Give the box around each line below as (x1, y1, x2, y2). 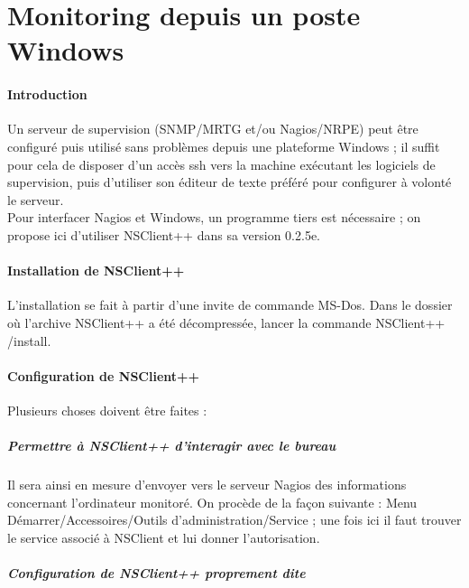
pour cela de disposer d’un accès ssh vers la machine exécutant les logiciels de (7, 154, 436, 173)
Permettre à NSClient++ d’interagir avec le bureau (7, 436, 336, 455)
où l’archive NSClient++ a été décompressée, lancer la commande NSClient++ (7, 313, 446, 331)
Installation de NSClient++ (7, 261, 185, 280)
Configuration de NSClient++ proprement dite (7, 564, 306, 583)
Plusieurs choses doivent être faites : (7, 400, 207, 419)
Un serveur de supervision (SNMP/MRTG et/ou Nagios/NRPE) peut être (7, 119, 418, 138)
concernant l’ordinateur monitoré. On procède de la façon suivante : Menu (7, 492, 418, 511)
